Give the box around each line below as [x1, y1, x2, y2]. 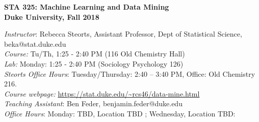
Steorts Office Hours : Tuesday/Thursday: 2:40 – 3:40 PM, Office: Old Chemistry [4, 68, 255, 79]
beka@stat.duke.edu [4, 38, 66, 49]
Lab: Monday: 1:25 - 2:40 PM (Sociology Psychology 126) [4, 58, 184, 69]
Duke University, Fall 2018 [4, 11, 99, 22]
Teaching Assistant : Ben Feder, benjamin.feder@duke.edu [4, 98, 183, 109]
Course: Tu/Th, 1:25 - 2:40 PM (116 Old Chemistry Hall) [4, 48, 185, 59]
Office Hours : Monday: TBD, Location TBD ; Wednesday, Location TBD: [4, 108, 236, 118]
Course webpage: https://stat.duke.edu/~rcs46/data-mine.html [4, 88, 200, 99]
